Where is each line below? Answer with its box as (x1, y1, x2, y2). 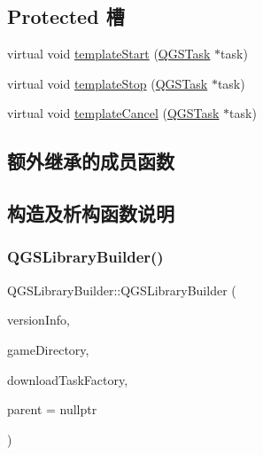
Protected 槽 (7, 3, 125, 30)
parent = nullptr (7, 400, 97, 419)
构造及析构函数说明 (7, 200, 174, 227)
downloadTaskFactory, (7, 370, 128, 388)
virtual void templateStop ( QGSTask (7, 74, 208, 92)
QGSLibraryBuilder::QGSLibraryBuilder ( (7, 280, 236, 299)
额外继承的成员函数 (7, 147, 174, 175)
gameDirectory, (7, 340, 89, 358)
